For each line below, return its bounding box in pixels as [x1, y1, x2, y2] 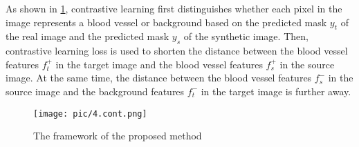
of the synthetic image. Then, [183, 29, 309, 43]
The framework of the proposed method [33, 128, 202, 143]
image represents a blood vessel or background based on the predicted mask [6, 14, 327, 29]
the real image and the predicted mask [6, 29, 169, 43]
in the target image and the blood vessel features [55, 57, 263, 71]
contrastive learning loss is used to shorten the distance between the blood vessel [6, 43, 348, 58]
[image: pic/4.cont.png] [33, 108, 147, 119]
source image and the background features [6, 84, 185, 98]
